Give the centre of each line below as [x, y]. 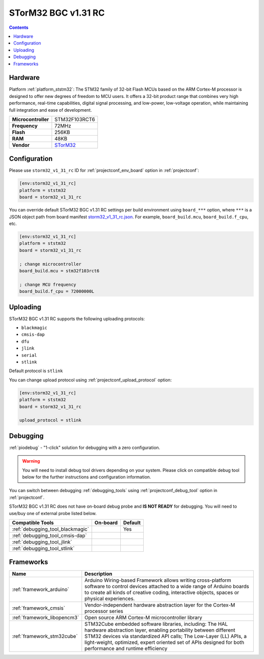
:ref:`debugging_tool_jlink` [42, 542]
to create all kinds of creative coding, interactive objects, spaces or [162, 592]
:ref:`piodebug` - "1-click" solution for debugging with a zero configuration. [85, 447]
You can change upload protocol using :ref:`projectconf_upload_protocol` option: [90, 380]
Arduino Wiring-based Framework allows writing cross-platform [158, 580]
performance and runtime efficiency [126, 649]
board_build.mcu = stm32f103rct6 [59, 271]
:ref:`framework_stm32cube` [45, 636]
